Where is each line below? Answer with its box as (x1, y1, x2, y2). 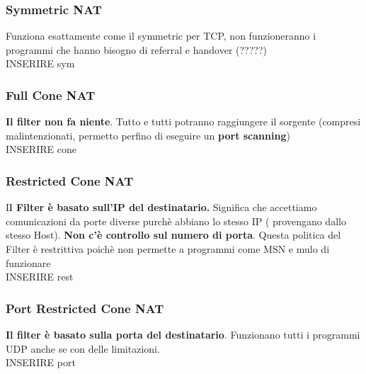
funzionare (6, 255, 51, 270)
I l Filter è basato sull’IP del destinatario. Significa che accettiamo (6, 200, 317, 215)
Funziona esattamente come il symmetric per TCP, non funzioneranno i (6, 28, 316, 43)
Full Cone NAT (6, 86, 96, 103)
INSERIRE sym (6, 56, 75, 71)
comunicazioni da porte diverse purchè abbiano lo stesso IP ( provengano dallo (6, 213, 346, 228)
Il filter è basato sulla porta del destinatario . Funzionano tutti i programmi (6, 327, 360, 341)
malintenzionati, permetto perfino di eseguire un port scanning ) (6, 127, 290, 142)
